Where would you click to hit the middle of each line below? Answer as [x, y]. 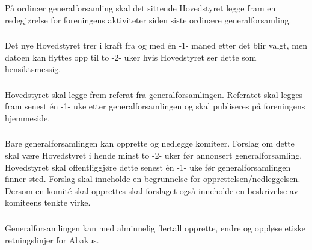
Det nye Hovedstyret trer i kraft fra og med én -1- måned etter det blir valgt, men [156, 45]
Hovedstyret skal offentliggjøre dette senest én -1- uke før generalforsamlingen [148, 167]
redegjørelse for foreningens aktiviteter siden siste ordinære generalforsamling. [148, 20]
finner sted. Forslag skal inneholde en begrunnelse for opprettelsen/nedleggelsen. [153, 179]
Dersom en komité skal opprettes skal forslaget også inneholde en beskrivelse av [151, 190]
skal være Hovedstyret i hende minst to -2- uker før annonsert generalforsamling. [154, 155]
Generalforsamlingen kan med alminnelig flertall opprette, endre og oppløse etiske [155, 227]
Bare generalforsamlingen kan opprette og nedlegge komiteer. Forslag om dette [150, 143]
